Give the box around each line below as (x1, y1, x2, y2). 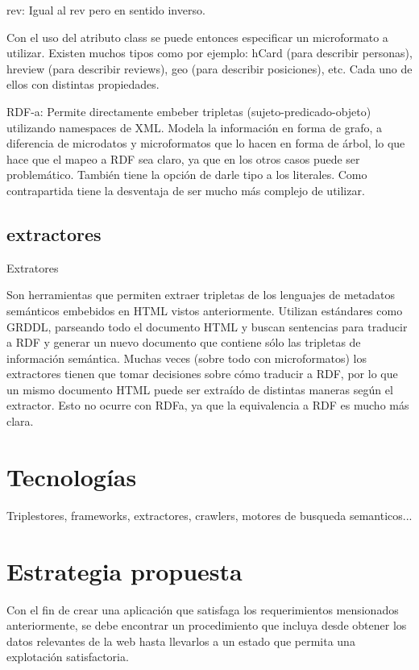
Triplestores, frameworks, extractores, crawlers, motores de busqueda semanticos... (6, 506, 413, 523)
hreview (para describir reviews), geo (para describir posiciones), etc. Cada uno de (6, 60, 413, 77)
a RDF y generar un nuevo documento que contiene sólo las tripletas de (6, 334, 361, 351)
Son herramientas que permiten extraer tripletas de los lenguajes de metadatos (6, 286, 396, 303)
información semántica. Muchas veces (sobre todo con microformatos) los (6, 349, 367, 366)
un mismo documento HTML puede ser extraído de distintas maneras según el (6, 381, 393, 397)
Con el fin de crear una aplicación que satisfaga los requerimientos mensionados (6, 601, 399, 618)
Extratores (6, 259, 59, 276)
